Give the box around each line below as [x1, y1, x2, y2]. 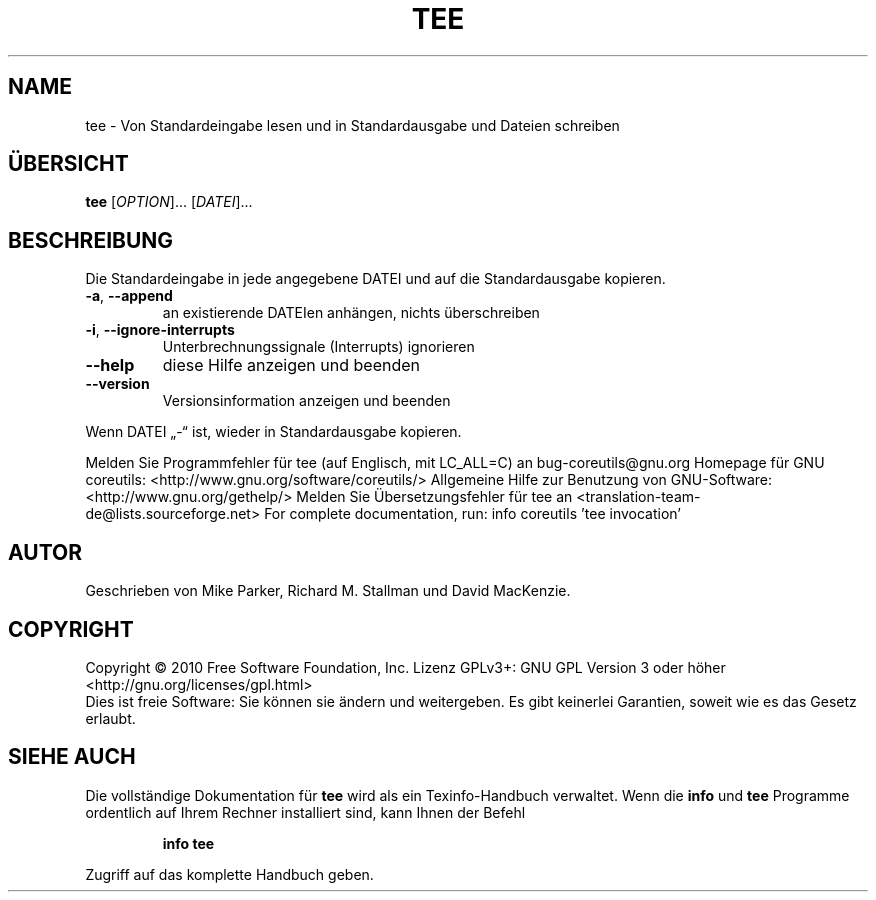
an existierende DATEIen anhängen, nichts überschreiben [162, 304, 540, 322]
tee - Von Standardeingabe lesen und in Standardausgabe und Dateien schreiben [85, 116, 620, 134]
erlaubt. [85, 709, 136, 727]
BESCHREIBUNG [8, 227, 174, 253]
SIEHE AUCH [8, 744, 136, 770]
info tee [162, 834, 215, 852]
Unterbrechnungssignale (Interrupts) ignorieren [162, 338, 475, 356]
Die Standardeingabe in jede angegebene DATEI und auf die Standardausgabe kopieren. [85, 270, 666, 288]
